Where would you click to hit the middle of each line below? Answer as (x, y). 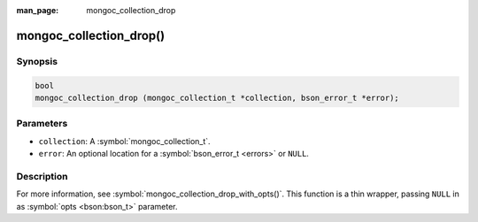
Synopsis (37, 61)
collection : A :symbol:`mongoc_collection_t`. (125, 141)
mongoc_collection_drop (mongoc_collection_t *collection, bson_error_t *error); (217, 98)
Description (42, 176)
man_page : (38, 10)
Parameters (42, 124)
